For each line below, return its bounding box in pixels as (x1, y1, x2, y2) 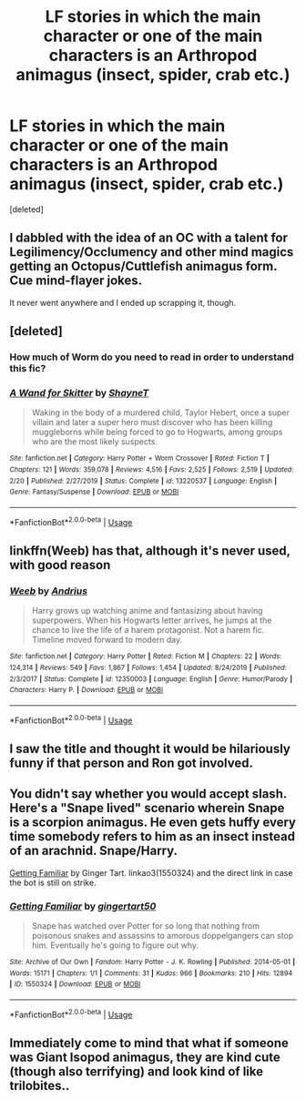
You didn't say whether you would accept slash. (9, 786, 287, 802)
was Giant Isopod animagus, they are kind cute (9, 1050, 280, 1065)
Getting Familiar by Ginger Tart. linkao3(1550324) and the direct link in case (9, 867, 293, 878)
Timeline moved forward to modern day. (31, 635, 183, 646)
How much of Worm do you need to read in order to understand (9, 351, 294, 363)
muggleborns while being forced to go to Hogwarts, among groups (31, 426, 283, 438)
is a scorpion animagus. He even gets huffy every (9, 815, 297, 830)
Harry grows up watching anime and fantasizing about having (31, 606, 263, 616)
